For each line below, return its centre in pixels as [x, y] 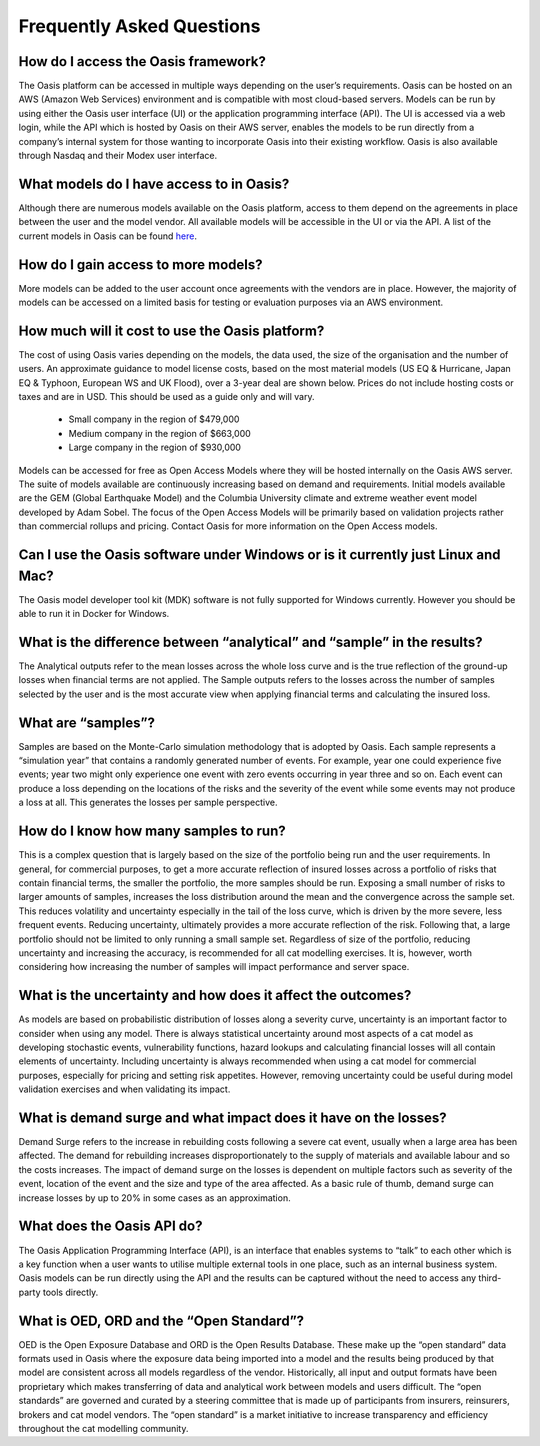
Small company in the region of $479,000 [154, 419]
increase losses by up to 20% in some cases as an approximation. [154, 1197]
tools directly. [70, 1292]
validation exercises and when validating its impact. [124, 1089]
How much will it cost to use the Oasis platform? [171, 330]
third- [490, 1278]
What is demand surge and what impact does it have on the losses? [232, 1117]
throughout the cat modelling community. [103, 1428]
